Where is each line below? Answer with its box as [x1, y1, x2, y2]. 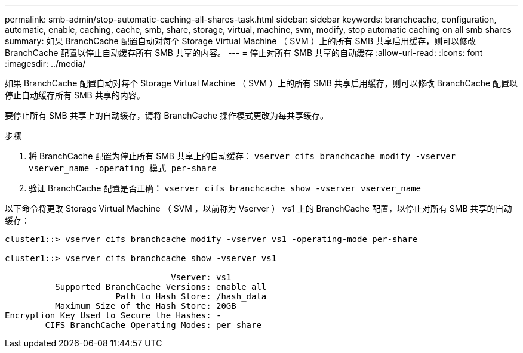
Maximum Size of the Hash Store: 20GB [55, 301, 236, 311]
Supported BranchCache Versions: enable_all [55, 282, 267, 292]
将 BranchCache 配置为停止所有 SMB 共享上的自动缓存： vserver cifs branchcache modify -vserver [29, 151, 456, 161]
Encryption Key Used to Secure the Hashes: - [5, 311, 221, 320]
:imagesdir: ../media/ [5, 58, 86, 69]
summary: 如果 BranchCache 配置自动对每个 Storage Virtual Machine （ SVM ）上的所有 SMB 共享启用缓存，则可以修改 [5, 36, 476, 46]
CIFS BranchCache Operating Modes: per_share [45, 320, 261, 330]
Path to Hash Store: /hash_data [115, 292, 267, 301]
